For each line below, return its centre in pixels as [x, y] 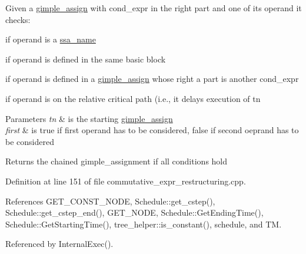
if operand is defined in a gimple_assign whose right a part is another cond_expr [152, 79]
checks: [18, 19]
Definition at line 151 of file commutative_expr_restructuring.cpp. [126, 181]
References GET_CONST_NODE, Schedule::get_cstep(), [110, 201]
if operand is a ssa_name [51, 39]
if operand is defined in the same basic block [86, 59]
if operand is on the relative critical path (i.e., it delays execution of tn [133, 98]
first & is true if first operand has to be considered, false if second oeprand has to [152, 130]
